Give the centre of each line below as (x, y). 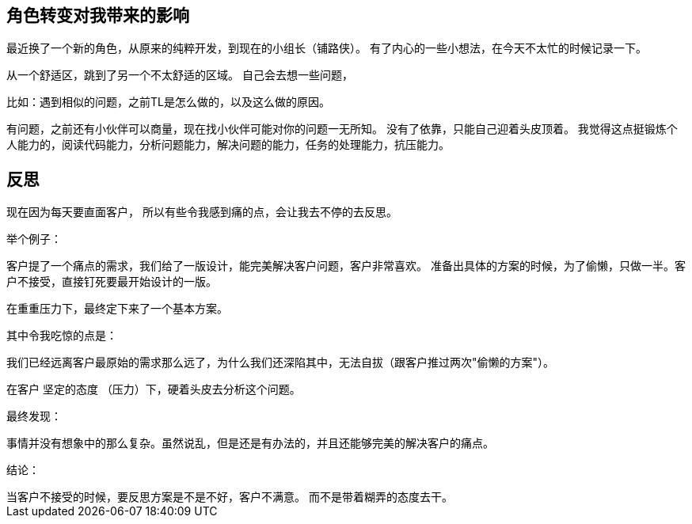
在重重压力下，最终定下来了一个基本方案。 (117, 309)
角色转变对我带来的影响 (98, 15)
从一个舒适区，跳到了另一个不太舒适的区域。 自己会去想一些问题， (180, 75)
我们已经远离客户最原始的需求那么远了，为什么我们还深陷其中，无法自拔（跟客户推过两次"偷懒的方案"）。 (281, 363)
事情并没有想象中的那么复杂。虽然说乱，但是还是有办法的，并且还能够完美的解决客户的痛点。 (250, 443)
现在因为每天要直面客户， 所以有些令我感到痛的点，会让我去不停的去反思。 (202, 212)
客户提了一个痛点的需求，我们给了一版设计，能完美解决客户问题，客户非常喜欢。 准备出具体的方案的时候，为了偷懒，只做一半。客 (346, 266)
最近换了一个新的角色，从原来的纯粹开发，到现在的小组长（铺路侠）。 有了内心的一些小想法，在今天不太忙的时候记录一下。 (327, 48)
